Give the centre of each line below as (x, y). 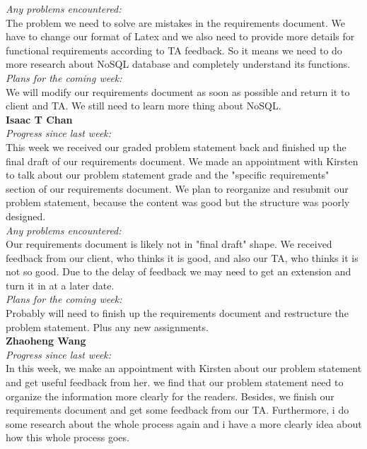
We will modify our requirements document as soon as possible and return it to (178, 91)
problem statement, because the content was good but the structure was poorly (178, 202)
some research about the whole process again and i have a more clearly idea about (184, 423)
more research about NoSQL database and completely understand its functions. (178, 64)
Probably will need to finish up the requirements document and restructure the (177, 313)
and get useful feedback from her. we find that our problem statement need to (175, 382)
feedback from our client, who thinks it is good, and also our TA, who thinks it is (182, 257)
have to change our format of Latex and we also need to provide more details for (180, 36)
